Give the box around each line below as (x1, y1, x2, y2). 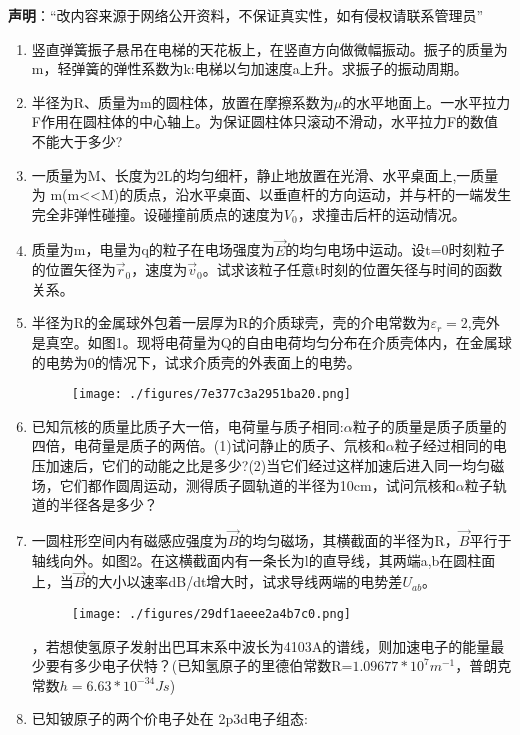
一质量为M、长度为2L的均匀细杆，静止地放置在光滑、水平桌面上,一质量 (31, 164, 499, 185)
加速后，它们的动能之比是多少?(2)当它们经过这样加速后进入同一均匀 (45, 454, 491, 475)
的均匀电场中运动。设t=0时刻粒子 (285, 239, 505, 260)
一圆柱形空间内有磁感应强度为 (31, 529, 228, 550)
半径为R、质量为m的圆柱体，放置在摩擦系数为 (31, 91, 334, 112)
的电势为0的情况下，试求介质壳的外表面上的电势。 (31, 351, 361, 372)
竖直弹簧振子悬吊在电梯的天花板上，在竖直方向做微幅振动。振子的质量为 (31, 38, 508, 59)
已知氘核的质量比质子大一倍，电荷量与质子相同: (31, 415, 344, 436)
